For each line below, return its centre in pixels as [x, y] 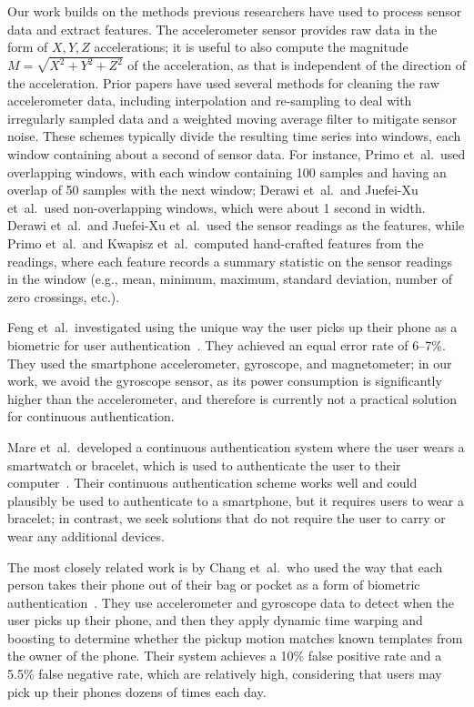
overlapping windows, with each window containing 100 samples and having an [227, 172]
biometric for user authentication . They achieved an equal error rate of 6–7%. [227, 344]
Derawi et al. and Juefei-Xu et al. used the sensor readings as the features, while [236, 225]
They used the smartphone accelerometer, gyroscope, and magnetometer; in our [230, 363]
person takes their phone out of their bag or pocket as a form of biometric [214, 585]
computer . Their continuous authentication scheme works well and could [212, 483]
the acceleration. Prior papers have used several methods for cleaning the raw [223, 82]
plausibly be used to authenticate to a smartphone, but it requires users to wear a [236, 500]
